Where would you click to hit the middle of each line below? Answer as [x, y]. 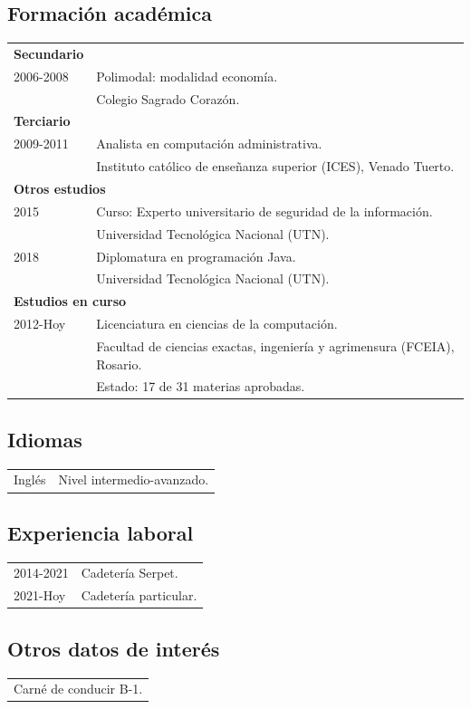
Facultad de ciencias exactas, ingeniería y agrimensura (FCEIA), [275, 345]
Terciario [42, 121]
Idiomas [45, 439]
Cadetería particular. [139, 595]
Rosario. [119, 364]
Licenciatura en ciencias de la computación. [217, 324]
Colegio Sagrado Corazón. [168, 98]
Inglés [30, 479]
